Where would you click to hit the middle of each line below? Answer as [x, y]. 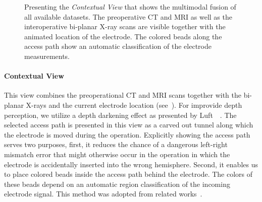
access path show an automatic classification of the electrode [118, 46]
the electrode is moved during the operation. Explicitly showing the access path [127, 134]
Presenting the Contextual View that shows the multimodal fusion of [130, 7]
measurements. [47, 56]
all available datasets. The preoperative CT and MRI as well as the [128, 16]
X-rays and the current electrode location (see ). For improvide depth [134, 105]
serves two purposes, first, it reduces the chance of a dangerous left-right [116, 144]
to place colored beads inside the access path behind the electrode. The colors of [128, 174]
